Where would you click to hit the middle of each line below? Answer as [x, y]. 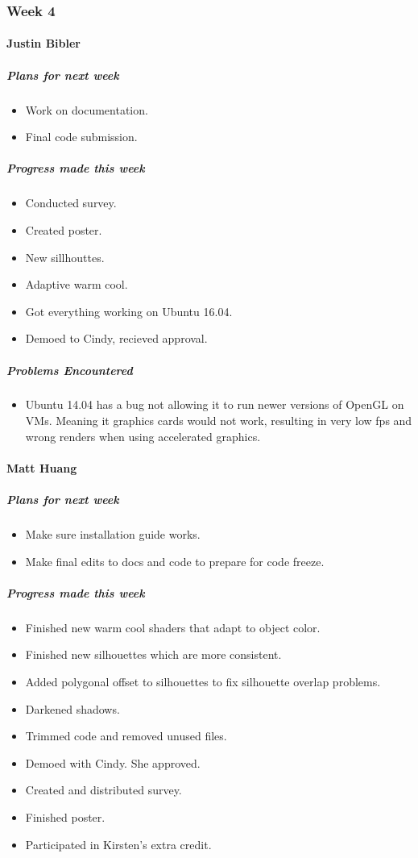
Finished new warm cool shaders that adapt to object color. [173, 627]
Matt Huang [42, 467]
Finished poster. [65, 816]
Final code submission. [81, 137]
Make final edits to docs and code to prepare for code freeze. [175, 561]
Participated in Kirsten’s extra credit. [118, 844]
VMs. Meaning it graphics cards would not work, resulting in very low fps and [219, 421]
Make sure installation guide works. [113, 534]
